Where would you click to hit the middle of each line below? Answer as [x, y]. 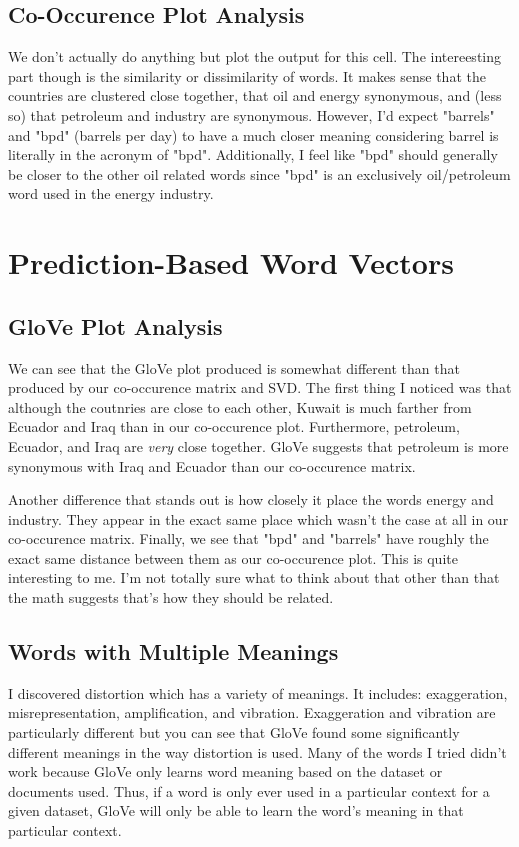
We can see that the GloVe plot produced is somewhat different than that [234, 367]
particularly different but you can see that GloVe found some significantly [234, 732]
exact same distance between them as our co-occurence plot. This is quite [233, 557]
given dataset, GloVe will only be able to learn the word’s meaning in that [236, 810]
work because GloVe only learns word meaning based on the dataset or [225, 771]
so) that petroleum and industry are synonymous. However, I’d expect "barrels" [251, 114]
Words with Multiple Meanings [173, 651]
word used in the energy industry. [111, 193]
